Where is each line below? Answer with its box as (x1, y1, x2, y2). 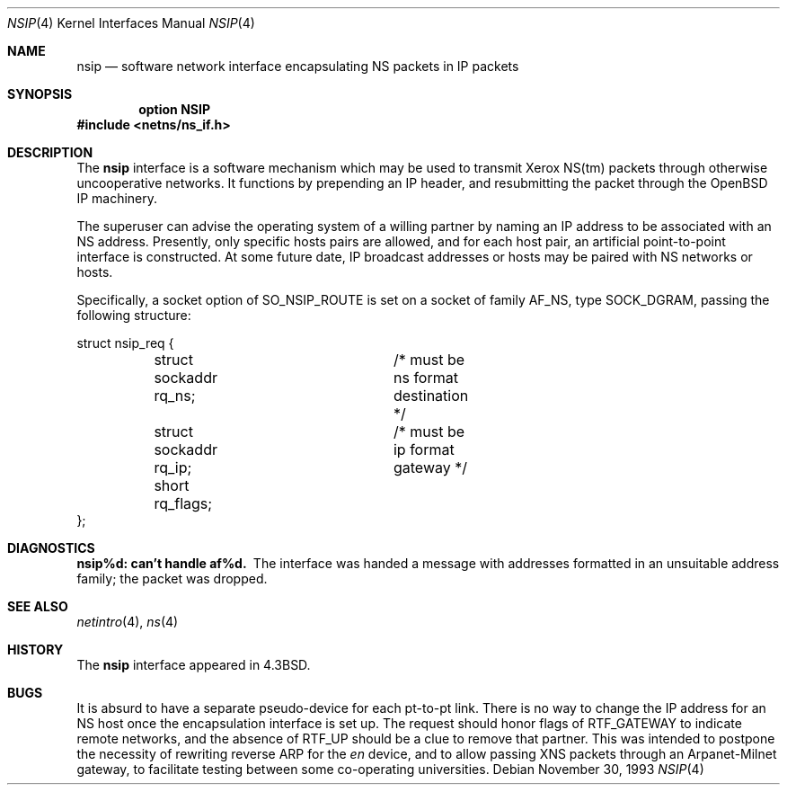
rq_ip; (154, 458, 192, 476)
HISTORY (7, 642, 64, 657)
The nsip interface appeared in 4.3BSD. (76, 657, 311, 672)
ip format (393, 440, 455, 458)
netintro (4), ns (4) (76, 614, 179, 629)
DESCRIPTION (7, 145, 93, 160)
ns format (393, 369, 458, 387)
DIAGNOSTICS (7, 540, 95, 556)
